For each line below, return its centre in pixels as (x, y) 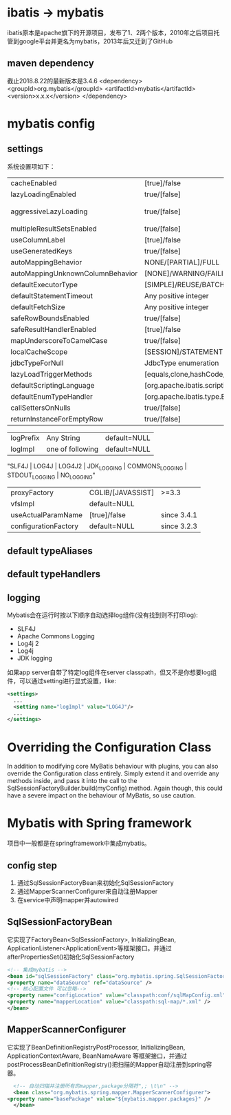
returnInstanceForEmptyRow (57, 419)
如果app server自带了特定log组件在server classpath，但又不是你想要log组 (112, 672)
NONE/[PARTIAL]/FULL (182, 262)
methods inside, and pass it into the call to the (72, 781)
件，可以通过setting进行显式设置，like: (62, 680)
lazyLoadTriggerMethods (52, 374)
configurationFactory (45, 526)
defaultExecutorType (44, 284)
